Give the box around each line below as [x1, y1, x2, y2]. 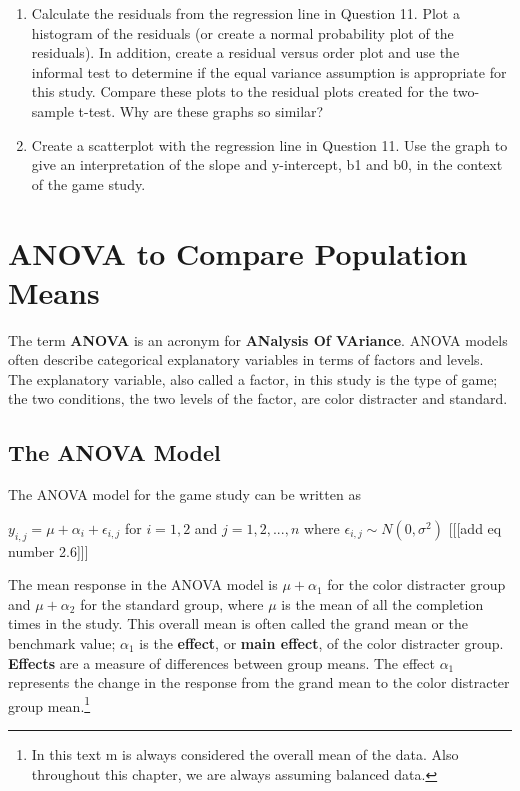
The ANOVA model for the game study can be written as [8, 484, 361, 505]
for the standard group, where [80, 593, 264, 614]
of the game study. [31, 173, 146, 194]
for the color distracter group [327, 574, 506, 595]
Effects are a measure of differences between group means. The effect [8, 652, 435, 673]
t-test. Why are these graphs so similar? [78, 100, 324, 121]
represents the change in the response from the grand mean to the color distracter [8, 672, 510, 693]
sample [31, 100, 74, 121]
